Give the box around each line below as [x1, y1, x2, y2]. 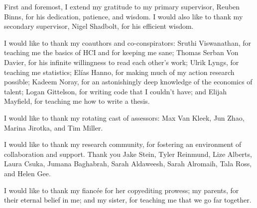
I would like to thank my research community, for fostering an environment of [4, 139, 242, 149]
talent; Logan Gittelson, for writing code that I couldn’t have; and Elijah [4, 86, 227, 96]
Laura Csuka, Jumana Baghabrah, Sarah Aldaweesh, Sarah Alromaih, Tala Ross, [4, 158, 252, 169]
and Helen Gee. [4, 168, 51, 178]
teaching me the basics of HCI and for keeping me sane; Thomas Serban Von [4, 47, 239, 58]
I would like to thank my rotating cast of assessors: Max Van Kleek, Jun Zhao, [4, 112, 245, 123]
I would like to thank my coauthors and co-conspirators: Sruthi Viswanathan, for [4, 37, 251, 48]
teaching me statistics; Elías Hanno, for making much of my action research [4, 67, 235, 77]
